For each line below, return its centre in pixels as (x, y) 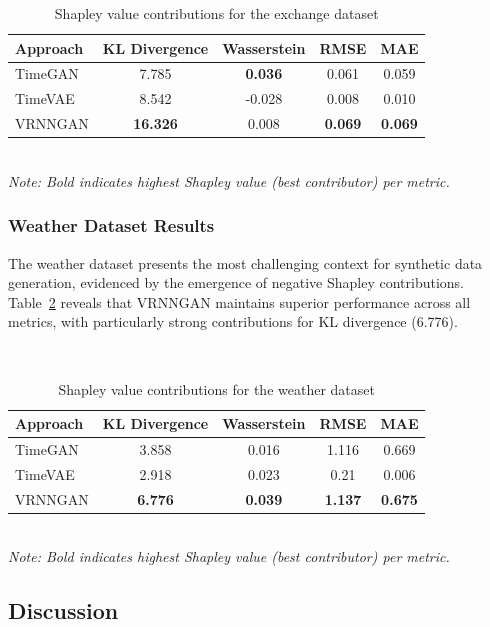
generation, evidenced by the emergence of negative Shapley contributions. (236, 282)
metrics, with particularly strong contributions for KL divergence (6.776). (233, 321)
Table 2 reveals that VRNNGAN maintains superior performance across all (239, 301)
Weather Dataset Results (111, 225)
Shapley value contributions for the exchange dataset (216, 13)
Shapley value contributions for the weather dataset (216, 388)
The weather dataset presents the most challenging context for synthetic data (245, 262)
